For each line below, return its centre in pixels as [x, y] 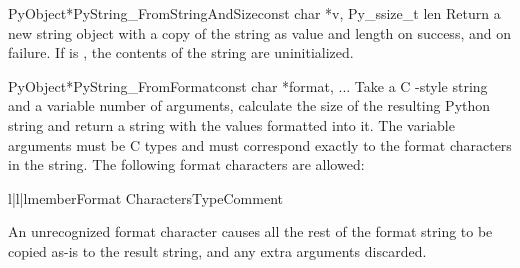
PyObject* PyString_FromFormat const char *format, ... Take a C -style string [248, 85]
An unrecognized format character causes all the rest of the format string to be [250, 231]
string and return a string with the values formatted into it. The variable [231, 124]
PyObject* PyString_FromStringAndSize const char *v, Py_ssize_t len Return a [254, 13]
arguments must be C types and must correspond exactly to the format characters [260, 144]
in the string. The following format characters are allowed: [186, 164]
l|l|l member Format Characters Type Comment [145, 197]
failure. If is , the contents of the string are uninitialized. [181, 52]
